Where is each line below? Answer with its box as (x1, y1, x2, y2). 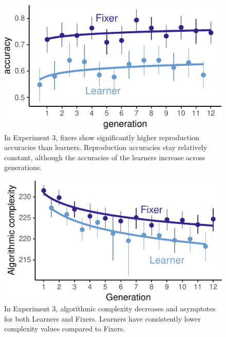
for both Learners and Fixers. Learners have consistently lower (4, 313, 201, 324)
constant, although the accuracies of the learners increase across (4, 152, 205, 162)
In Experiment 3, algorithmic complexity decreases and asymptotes (4, 303, 216, 314)
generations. (4, 162, 42, 173)
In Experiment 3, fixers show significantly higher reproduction (4, 132, 199, 142)
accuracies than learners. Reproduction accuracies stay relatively (4, 142, 208, 153)
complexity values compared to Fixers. (4, 323, 125, 334)
